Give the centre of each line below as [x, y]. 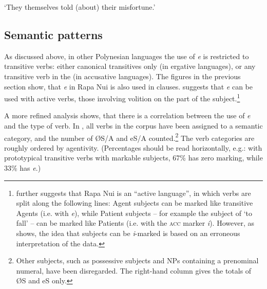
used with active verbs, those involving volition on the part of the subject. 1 [122, 97]
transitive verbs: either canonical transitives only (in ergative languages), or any [130, 66]
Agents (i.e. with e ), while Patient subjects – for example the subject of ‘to [134, 213]
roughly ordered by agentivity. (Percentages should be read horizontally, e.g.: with [133, 147]
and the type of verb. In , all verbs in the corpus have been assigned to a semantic [133, 126]
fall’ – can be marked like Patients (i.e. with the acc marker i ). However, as [135, 223]
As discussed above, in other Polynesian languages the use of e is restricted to [127, 56]
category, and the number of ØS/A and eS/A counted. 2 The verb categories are [129, 137]
